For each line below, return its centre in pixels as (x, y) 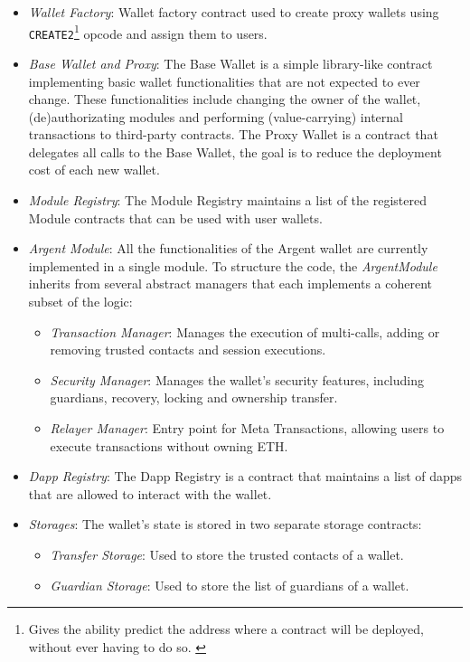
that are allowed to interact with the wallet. (150, 493)
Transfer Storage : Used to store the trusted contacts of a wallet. (227, 554)
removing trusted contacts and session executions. (188, 350)
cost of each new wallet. (94, 170)
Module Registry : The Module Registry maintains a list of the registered (227, 200)
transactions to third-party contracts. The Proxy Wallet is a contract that (233, 134)
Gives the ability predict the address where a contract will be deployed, (226, 629)
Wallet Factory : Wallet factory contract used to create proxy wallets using (234, 12)
